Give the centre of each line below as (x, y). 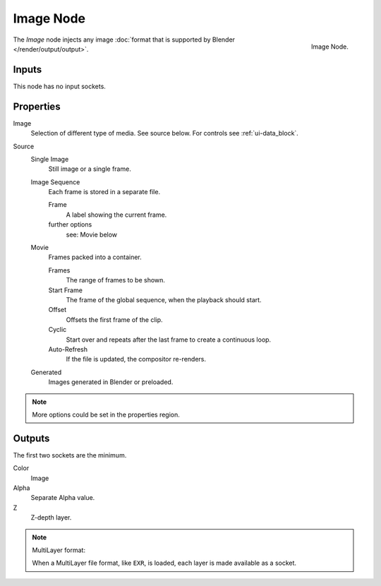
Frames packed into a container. (95, 257)
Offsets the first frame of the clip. (114, 319)
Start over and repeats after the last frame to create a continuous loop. (169, 340)
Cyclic (58, 330)
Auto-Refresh (68, 349)
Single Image (50, 159)
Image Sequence (55, 182)
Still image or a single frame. (90, 169)
